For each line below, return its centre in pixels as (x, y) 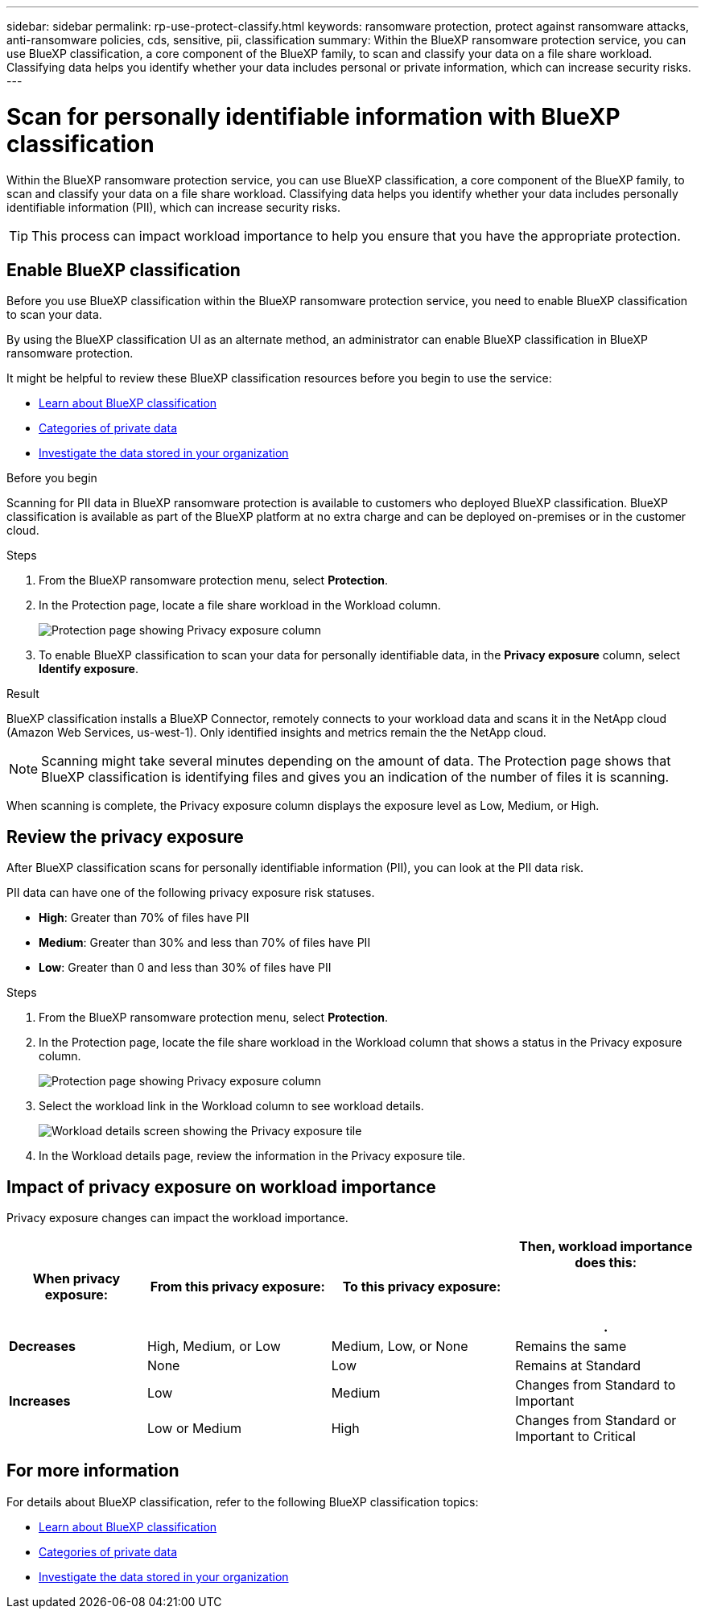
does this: (606, 1263)
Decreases (43, 1347)
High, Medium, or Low (214, 1347)
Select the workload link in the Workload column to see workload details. (231, 1106)
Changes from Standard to (596, 1385)
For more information (93, 1471)
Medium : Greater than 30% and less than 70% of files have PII (205, 943)
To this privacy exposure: (422, 1287)
